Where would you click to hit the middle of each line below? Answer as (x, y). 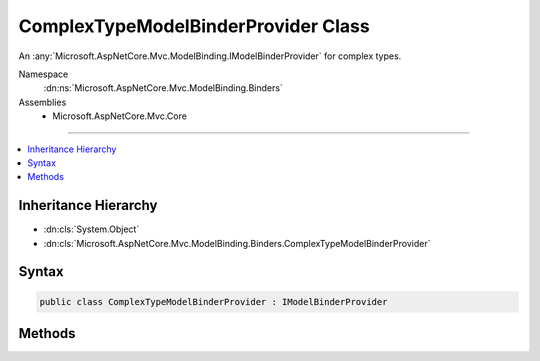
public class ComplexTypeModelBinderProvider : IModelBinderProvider (213, 301)
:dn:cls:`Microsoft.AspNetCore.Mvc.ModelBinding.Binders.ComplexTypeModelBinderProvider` (237, 243)
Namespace (43, 74)
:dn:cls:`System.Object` (91, 229)
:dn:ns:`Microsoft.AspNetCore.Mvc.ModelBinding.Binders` (163, 88)
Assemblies (42, 102)
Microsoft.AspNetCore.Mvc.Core (119, 116)
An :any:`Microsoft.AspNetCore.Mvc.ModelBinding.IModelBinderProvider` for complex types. (210, 56)
